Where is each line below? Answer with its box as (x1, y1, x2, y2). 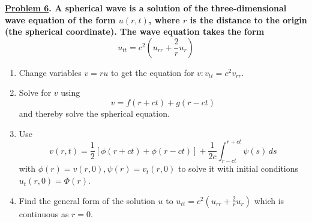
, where (148, 13, 180, 26)
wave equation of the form (5, 13, 116, 26)
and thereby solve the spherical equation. (19, 107, 170, 119)
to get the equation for (110, 66, 194, 78)
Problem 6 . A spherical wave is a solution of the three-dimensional (5, 2, 287, 14)
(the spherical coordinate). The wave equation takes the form (5, 25, 265, 38)
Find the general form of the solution (19, 194, 155, 206)
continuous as (19, 207, 69, 220)
